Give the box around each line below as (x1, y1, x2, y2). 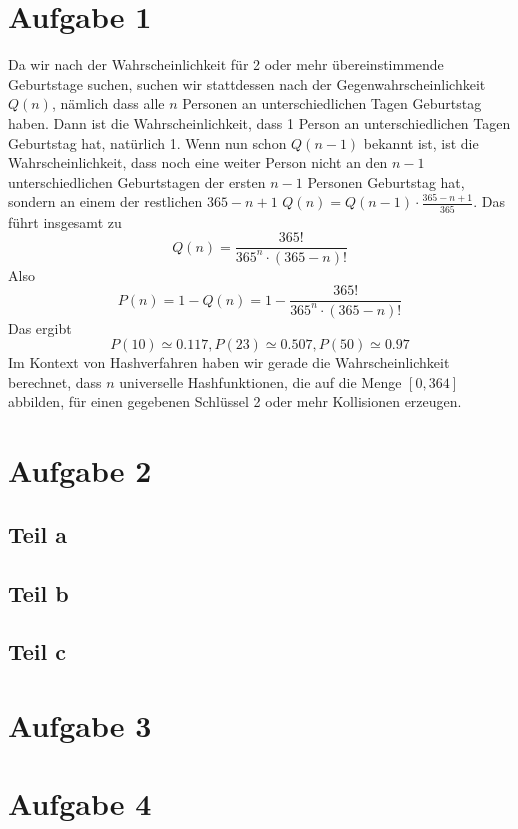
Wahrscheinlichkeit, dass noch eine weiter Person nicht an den (8, 152, 388, 173)
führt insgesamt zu (8, 211, 122, 232)
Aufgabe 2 (8, 450, 152, 491)
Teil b (8, 577, 69, 608)
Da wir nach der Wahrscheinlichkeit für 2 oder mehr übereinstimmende (8, 54, 444, 75)
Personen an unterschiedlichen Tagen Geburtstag (182, 93, 482, 114)
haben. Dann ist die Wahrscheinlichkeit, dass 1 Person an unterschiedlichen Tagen (8, 112, 511, 133)
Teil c (8, 636, 67, 667)
